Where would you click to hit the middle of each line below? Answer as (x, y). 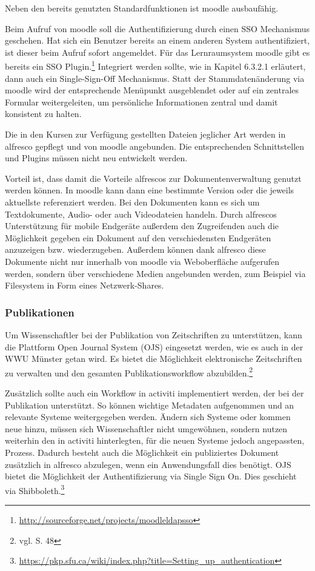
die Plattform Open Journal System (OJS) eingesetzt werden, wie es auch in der (154, 346)
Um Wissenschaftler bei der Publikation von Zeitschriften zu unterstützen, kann (154, 334)
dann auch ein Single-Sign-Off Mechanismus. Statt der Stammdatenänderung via (155, 78)
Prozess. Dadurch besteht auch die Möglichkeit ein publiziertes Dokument (142, 452)
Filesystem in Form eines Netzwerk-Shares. (85, 285)
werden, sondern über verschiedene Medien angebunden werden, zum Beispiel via (155, 273)
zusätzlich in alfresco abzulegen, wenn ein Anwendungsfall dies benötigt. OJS (148, 464)
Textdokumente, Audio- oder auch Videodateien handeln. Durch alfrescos (141, 214)
